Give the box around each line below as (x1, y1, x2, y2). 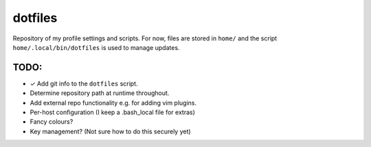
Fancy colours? (30, 118, 74, 126)
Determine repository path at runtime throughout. (30, 89, 170, 97)
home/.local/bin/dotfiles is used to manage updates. (12, 43, 180, 51)
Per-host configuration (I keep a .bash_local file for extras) (30, 108, 196, 116)
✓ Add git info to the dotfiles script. (30, 79, 138, 88)
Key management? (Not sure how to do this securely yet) (30, 127, 192, 135)
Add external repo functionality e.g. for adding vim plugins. (30, 98, 197, 107)
